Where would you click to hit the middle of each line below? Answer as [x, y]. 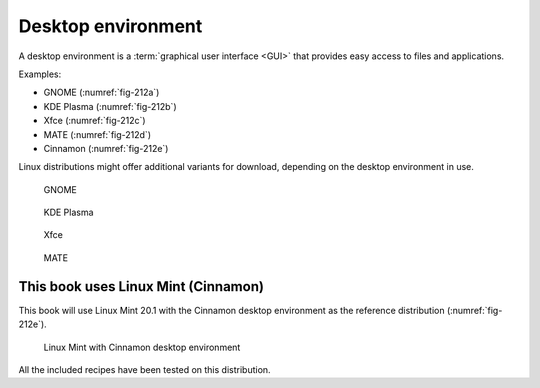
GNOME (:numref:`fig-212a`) [101, 92]
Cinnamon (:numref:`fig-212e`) [106, 148]
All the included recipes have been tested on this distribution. [144, 369]
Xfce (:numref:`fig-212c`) [94, 121]
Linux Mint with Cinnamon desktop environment [142, 347]
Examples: [40, 74]
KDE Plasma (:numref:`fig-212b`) [110, 106]
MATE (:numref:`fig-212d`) [97, 134]
